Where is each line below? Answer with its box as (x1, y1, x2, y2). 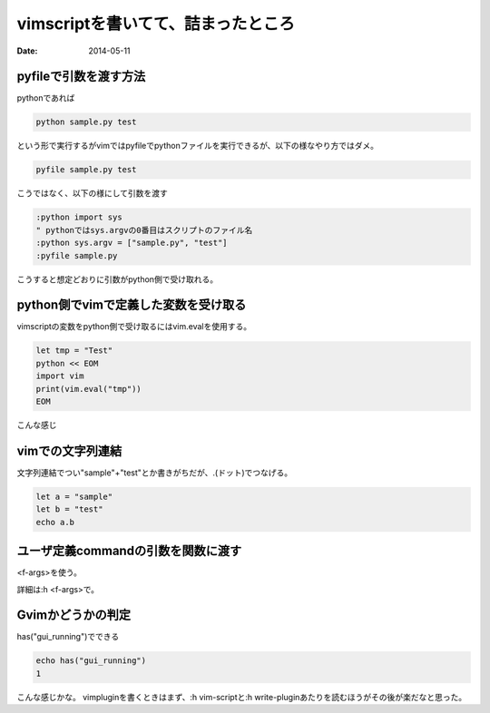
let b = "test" (35, 504, 103, 514)
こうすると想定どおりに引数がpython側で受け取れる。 (16, 273, 218, 285)
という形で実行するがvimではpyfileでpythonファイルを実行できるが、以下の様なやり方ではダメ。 (16, 141, 378, 151)
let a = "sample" (35, 491, 113, 502)
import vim (35, 371, 84, 381)
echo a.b (35, 517, 75, 527)
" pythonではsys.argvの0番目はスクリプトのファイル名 (35, 225, 253, 235)
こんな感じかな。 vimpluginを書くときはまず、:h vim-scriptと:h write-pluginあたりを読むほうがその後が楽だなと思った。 (16, 691, 467, 702)
